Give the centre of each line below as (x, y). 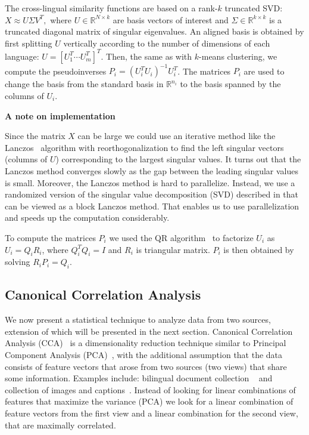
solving (18, 262)
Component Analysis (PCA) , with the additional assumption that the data (144, 355)
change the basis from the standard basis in (84, 84)
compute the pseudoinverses (56, 71)
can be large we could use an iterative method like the (177, 136)
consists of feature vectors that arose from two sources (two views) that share (146, 366)
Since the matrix (35, 136)
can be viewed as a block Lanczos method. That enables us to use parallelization (152, 206)
